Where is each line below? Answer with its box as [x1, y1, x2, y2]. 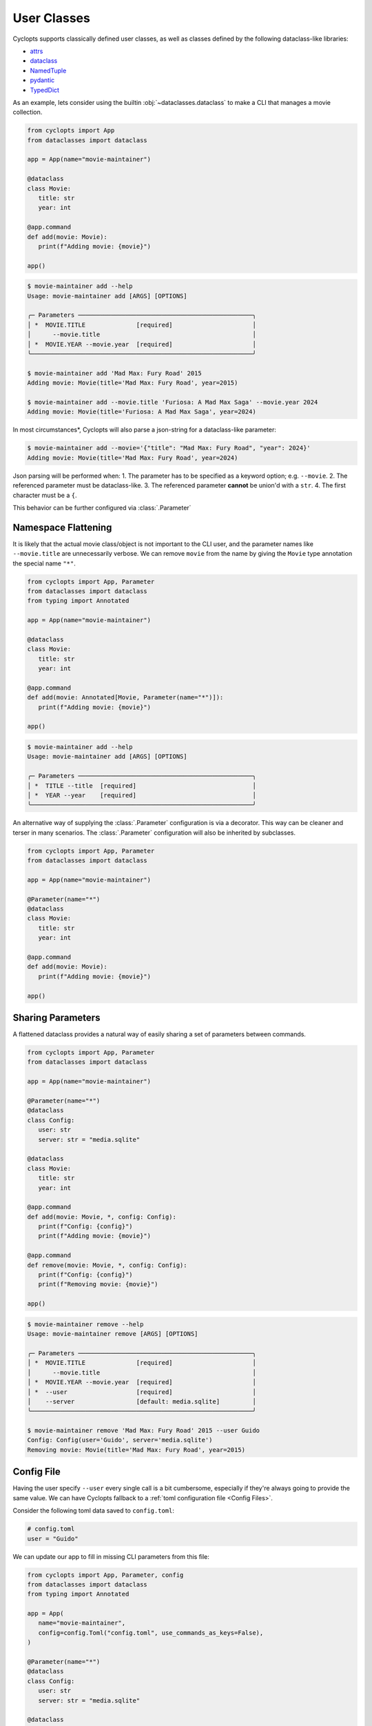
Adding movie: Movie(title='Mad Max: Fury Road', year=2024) [27, 454, 238, 462]
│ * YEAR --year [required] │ [27, 791, 256, 799]
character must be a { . [12, 491, 77, 499]
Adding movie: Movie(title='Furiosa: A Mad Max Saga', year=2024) [27, 408, 256, 416]
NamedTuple [30, 66, 67, 75]
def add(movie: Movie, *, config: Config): [27, 1212, 177, 1221]
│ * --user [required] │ [27, 1388, 256, 1396]
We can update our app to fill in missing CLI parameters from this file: [12, 1552, 210, 1560]
